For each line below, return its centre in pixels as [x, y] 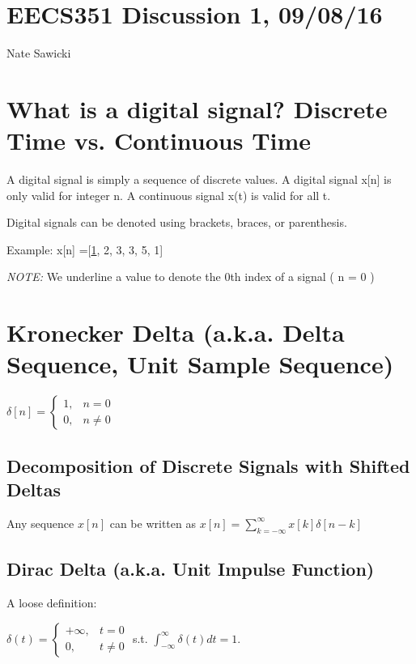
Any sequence [40, 523]
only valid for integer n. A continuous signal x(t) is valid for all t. [169, 195]
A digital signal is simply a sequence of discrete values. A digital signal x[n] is [199, 179]
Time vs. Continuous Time [159, 140]
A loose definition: [52, 602]
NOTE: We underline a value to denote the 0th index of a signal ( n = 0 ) [191, 277]
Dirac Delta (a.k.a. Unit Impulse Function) [191, 569]
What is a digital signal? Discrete [197, 108]
